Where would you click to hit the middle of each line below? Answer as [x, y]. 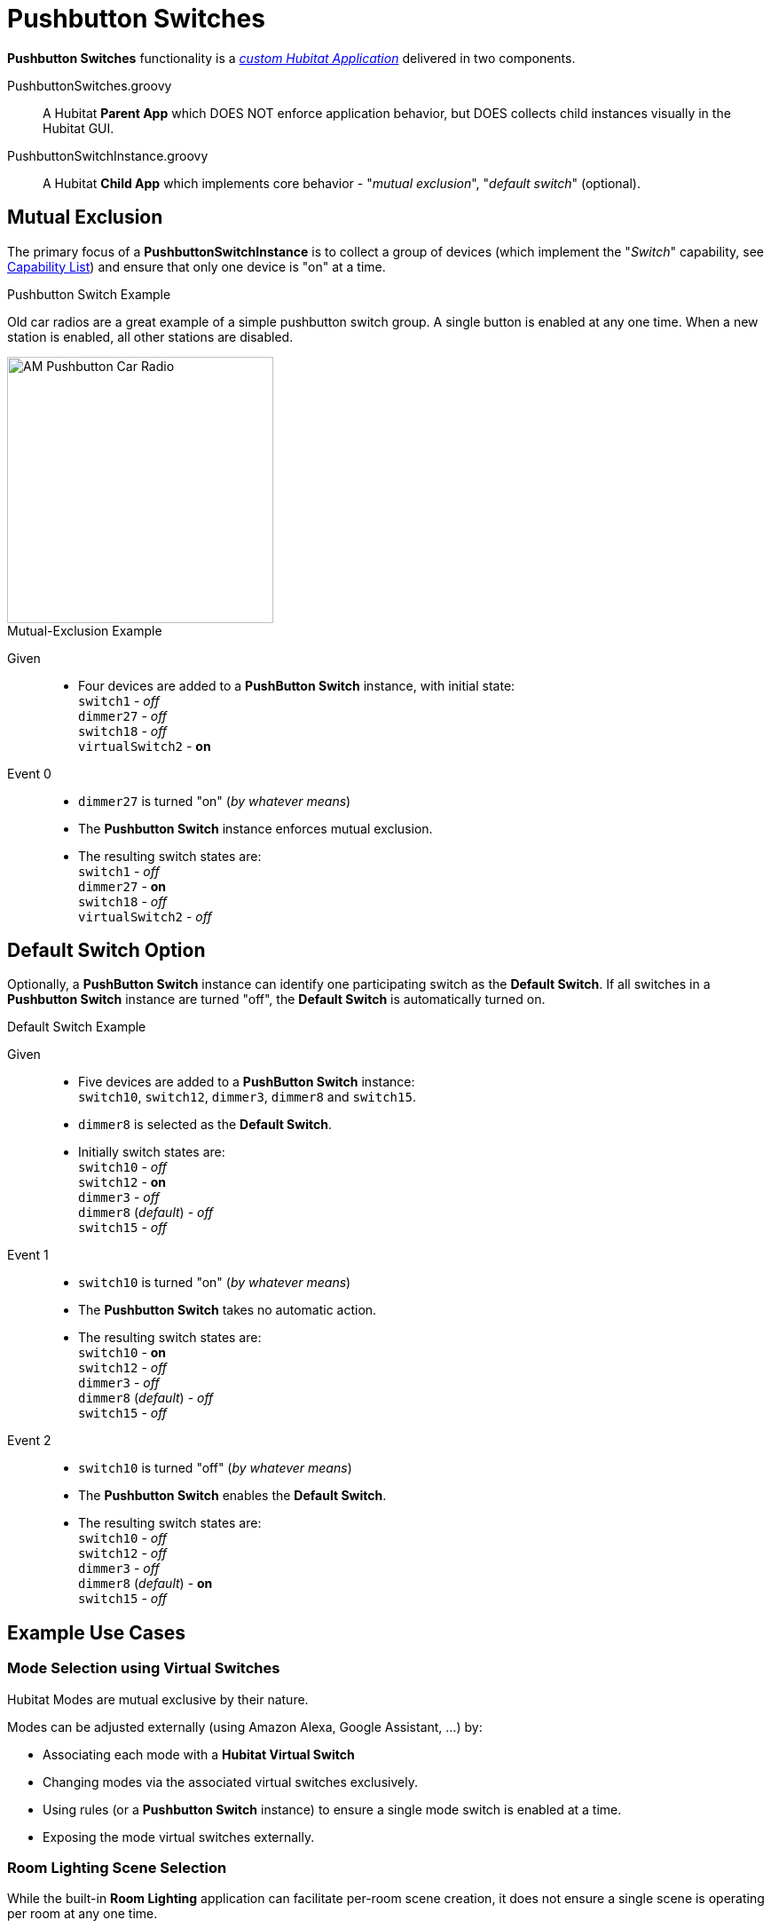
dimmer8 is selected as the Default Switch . [205, 1125]
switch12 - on [122, 1182]
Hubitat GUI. [79, 128]
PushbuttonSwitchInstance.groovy [108, 155]
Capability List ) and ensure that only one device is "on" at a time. [197, 266]
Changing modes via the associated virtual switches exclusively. [230, 1782]
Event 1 [28, 1255]
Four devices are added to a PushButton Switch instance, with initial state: [297, 685]
